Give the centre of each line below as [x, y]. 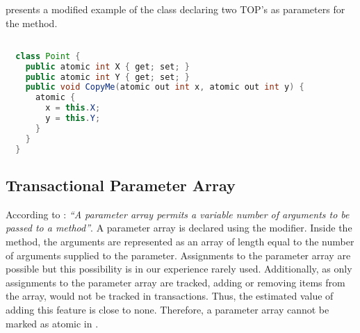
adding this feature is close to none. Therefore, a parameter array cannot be [167, 309]
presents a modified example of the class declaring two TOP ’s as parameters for [175, 9]
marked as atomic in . [52, 323]
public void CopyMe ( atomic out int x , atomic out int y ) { [165, 87]
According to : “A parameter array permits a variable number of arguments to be [178, 214]
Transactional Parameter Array [121, 185]
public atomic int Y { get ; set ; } [107, 77]
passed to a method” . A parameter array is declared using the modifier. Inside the [179, 228]
